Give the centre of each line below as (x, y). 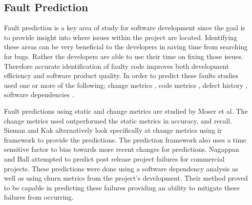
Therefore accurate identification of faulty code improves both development (116, 66)
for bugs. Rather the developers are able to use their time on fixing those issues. (124, 56)
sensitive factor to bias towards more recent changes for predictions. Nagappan (122, 149)
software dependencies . (39, 94)
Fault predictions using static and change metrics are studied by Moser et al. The (126, 111)
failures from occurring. (39, 197)
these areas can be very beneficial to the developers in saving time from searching (126, 47)
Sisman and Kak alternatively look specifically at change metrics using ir (113, 130)
